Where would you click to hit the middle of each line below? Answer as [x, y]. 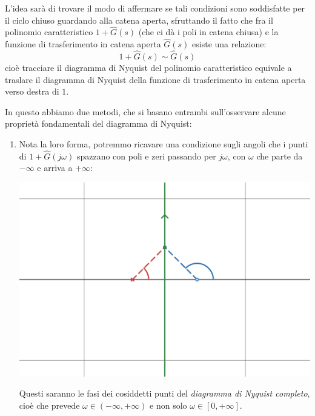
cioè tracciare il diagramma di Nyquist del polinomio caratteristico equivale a [148, 68]
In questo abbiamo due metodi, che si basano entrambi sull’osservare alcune [145, 111]
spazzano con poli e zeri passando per [146, 156]
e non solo [168, 405]
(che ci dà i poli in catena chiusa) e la [208, 32]
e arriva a [55, 168]
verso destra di [32, 91]
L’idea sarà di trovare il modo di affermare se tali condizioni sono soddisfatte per [155, 8]
